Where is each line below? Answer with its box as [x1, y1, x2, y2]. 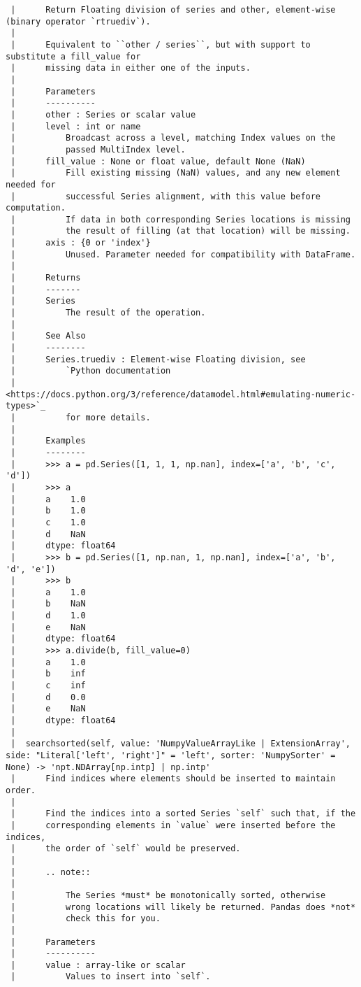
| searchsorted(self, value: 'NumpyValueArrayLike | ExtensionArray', [10, 739, 351, 749]
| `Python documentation [10, 366, 171, 376]
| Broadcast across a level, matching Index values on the [10, 133, 336, 143]
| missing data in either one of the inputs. [10, 63, 251, 73]
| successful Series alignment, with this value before [10, 191, 321, 201]
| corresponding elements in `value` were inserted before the [10, 820, 336, 830]
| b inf [10, 669, 86, 679]
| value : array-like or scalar [10, 960, 186, 970]
